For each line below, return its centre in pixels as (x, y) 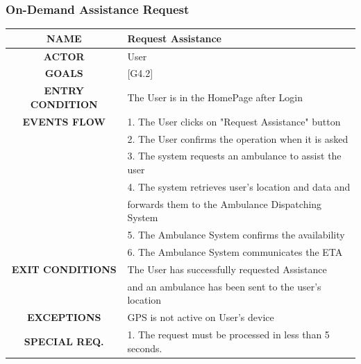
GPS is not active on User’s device (201, 317)
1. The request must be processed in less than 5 (228, 334)
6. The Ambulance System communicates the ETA (235, 251)
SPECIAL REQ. (64, 341)
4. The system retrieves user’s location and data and (239, 186)
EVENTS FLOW (64, 121)
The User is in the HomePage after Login (215, 97)
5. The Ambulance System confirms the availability (236, 235)
